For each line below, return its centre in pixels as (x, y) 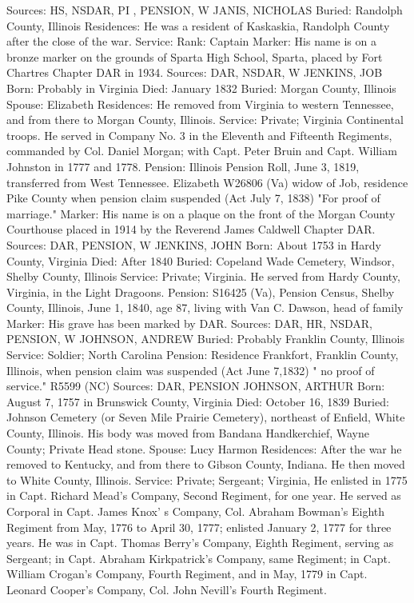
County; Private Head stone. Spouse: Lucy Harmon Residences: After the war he (204, 448)
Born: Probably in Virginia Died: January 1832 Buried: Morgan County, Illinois (201, 88)
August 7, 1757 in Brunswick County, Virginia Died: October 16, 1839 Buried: (198, 401)
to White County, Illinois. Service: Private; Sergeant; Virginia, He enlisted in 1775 (207, 479)
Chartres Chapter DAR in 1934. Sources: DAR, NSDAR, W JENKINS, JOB (195, 72)
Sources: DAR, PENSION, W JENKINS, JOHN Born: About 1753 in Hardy (194, 244)
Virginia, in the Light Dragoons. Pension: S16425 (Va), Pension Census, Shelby (201, 292)
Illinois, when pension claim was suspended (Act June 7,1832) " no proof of (191, 370)
